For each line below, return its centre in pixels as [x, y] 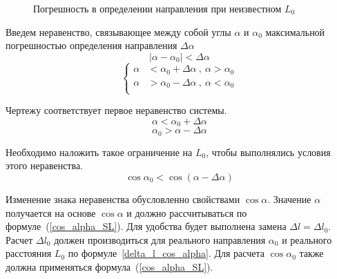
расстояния [29, 253]
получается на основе [51, 212]
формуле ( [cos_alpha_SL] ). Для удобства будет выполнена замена [146, 226]
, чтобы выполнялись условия [268, 152]
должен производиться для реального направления [160, 239]
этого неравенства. [45, 165]
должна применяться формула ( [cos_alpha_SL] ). [109, 266]
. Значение [289, 199]
